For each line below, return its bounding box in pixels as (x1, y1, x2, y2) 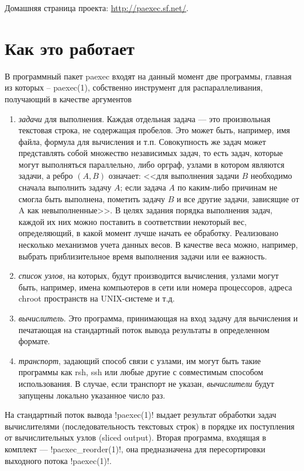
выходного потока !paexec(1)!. (5, 454, 112, 466)
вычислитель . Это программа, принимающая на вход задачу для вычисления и (18, 312, 298, 324)
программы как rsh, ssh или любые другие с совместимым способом (18, 366, 264, 378)
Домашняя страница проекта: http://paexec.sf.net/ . (5, 2, 189, 13)
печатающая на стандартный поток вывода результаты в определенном (18, 323, 270, 335)
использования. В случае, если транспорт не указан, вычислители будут (18, 377, 274, 389)
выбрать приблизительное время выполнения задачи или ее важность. (18, 250, 267, 262)
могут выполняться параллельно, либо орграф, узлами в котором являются (18, 158, 285, 170)
